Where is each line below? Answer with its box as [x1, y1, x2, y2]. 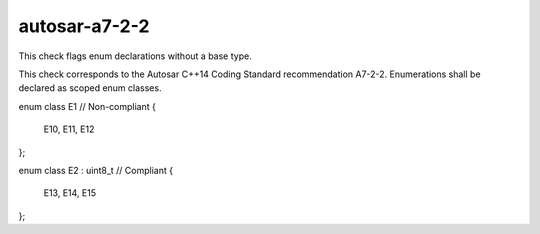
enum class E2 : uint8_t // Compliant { [18, 164, 174, 176]
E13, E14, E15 [43, 187, 97, 199]
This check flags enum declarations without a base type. [18, 50, 252, 62]
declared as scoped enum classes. [18, 82, 162, 94]
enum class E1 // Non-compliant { [18, 100, 157, 112]
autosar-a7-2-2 [18, 15, 150, 37]
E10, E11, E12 [43, 123, 95, 135]
